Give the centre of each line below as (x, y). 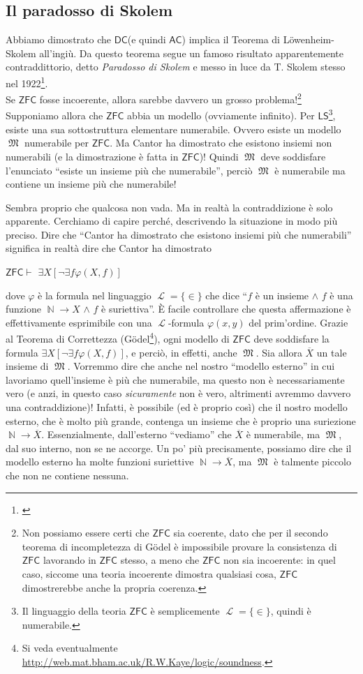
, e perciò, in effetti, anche (181, 352)
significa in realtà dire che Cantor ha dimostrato (109, 248)
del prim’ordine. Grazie (298, 322)
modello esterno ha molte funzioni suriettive (100, 462)
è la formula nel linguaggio (95, 295)
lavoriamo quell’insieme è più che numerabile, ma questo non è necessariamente (175, 379)
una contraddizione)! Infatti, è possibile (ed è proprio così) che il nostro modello (177, 407)
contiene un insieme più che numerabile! (91, 184)
